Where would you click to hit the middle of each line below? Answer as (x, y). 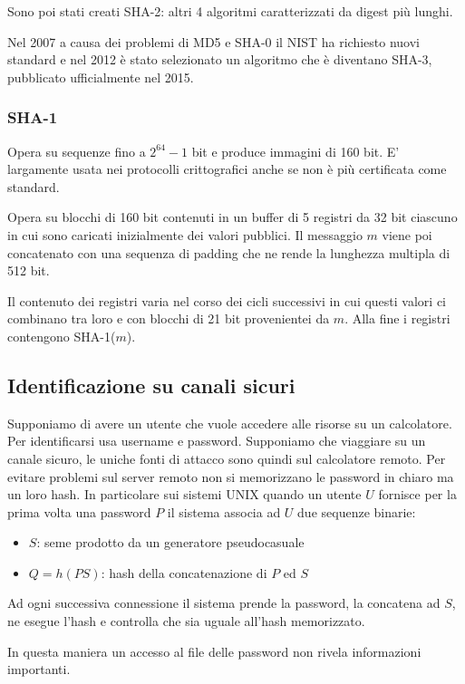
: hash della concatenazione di (184, 572)
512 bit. (29, 270)
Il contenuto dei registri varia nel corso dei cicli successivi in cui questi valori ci (227, 300)
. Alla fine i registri (397, 318)
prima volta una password (79, 511)
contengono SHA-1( (62, 336)
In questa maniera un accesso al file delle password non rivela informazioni (214, 651)
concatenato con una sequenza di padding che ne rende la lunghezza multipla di (229, 252)
